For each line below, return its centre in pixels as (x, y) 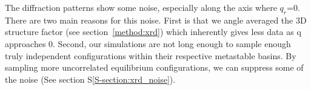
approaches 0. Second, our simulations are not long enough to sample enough (148, 43)
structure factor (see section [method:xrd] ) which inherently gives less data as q (153, 32)
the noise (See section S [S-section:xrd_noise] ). (90, 79)
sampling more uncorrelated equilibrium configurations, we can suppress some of (154, 67)
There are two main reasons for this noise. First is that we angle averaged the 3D (156, 20)
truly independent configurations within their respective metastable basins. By (151, 55)
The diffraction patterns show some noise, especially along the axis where (141, 7)
